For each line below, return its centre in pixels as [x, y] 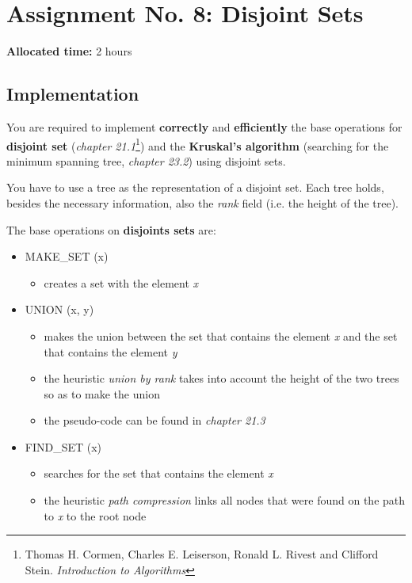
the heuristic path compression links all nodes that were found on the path [225, 500]
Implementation [73, 94]
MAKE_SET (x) [67, 256]
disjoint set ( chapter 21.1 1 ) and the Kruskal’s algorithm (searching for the [198, 144]
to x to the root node [95, 515]
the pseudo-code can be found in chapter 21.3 [154, 420]
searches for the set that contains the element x [158, 473]
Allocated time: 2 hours [69, 51]
